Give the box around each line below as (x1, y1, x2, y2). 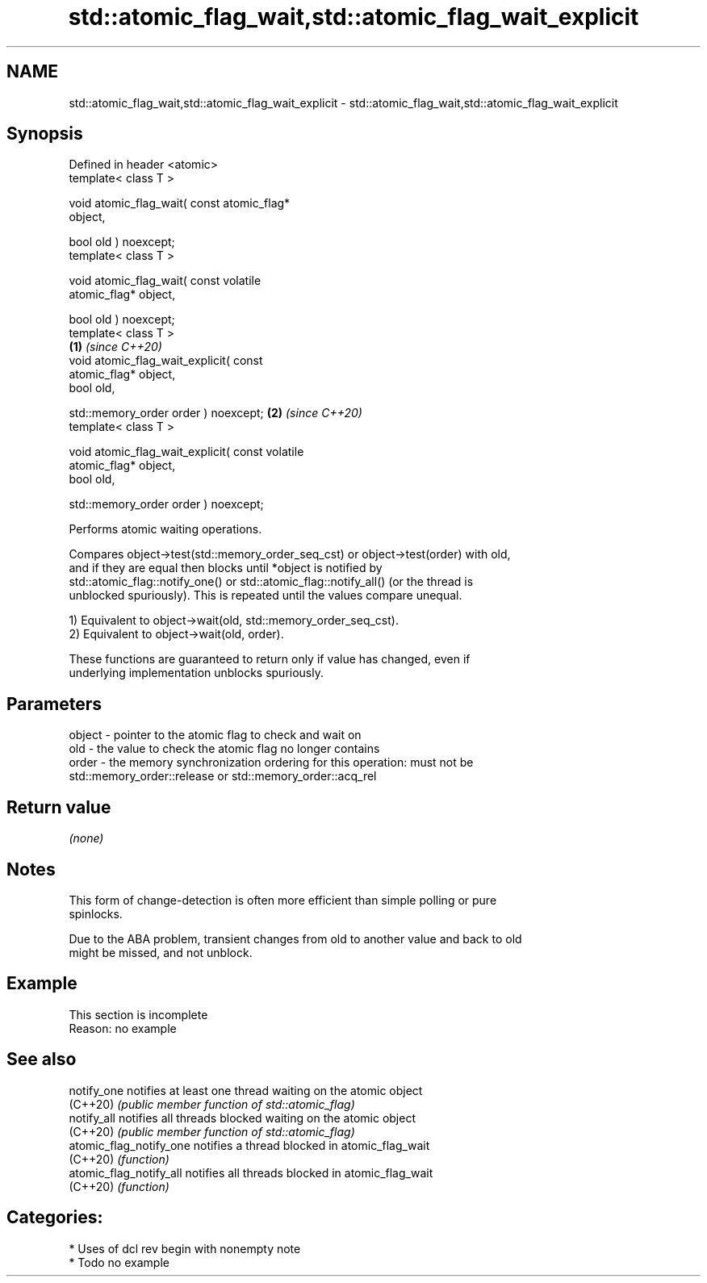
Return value (6, 796, 111, 817)
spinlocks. (69, 906, 123, 921)
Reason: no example (69, 1021, 177, 1035)
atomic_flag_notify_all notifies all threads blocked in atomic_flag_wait (69, 1165, 433, 1180)
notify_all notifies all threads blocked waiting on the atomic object (69, 1110, 416, 1125)
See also (6, 1049, 77, 1070)
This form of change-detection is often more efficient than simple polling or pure (69, 892, 497, 907)
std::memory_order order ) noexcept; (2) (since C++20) (69, 406, 362, 420)
